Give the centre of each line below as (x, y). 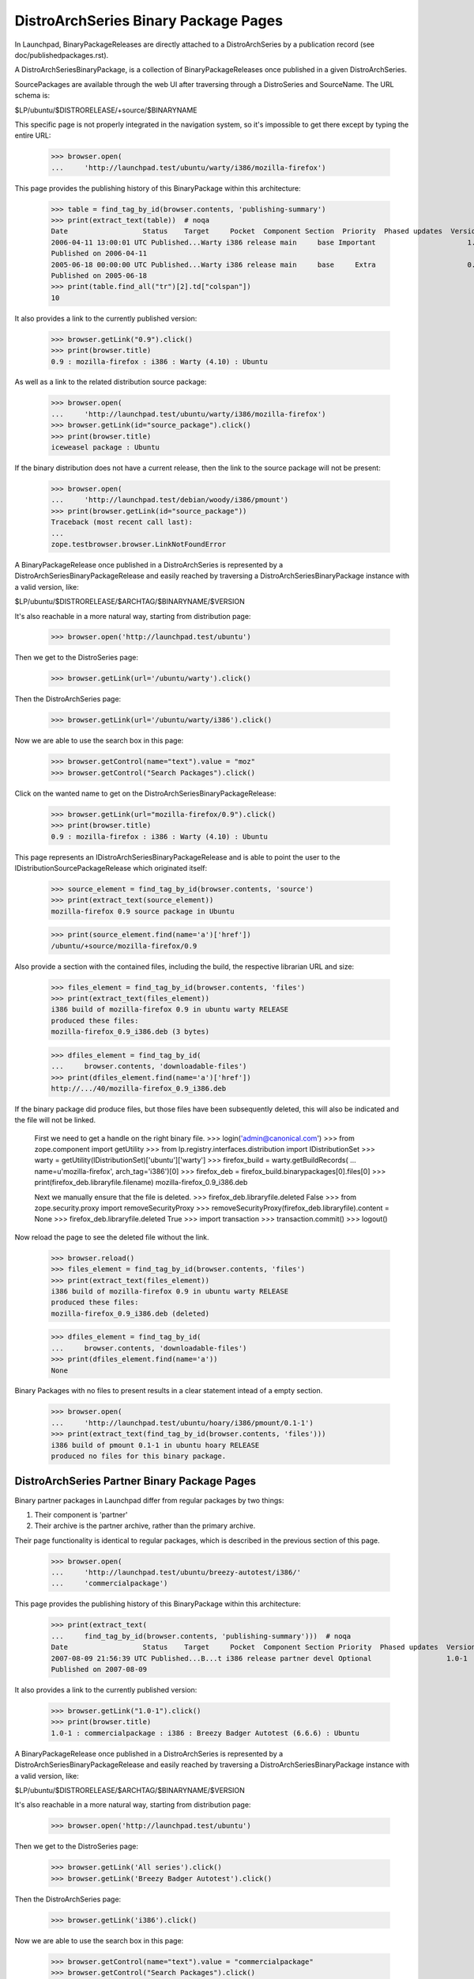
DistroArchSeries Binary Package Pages (149, 21)
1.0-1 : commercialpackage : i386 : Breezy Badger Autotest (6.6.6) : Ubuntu (205, 1733)
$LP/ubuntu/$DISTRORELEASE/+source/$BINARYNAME (106, 110)
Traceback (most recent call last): (122, 522)
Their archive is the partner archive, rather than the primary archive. (145, 1526)
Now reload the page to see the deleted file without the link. (112, 1237)
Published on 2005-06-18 (99, 275)
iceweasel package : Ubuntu (105, 448)
